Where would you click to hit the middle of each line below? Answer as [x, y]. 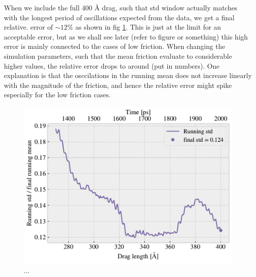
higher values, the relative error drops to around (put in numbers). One [112, 65]
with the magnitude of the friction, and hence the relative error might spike [118, 85]
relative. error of [29, 27]
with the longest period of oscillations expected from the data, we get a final [119, 17]
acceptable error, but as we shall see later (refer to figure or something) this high [126, 36]
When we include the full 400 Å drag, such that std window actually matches [121, 7]
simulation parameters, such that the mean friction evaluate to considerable [118, 56]
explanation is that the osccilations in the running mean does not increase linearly [128, 75]
